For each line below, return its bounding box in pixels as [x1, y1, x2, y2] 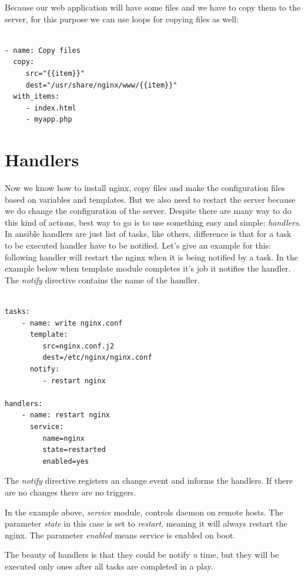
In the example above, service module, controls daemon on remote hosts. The [5, 505, 283, 518]
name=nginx [42, 434, 85, 443]
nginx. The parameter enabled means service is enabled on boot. [5, 528, 236, 541]
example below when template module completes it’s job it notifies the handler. [5, 262, 291, 274]
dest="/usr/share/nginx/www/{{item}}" [25, 81, 177, 89]
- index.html [25, 103, 76, 112]
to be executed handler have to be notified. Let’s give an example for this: [5, 239, 272, 252]
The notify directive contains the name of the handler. [5, 273, 200, 286]
